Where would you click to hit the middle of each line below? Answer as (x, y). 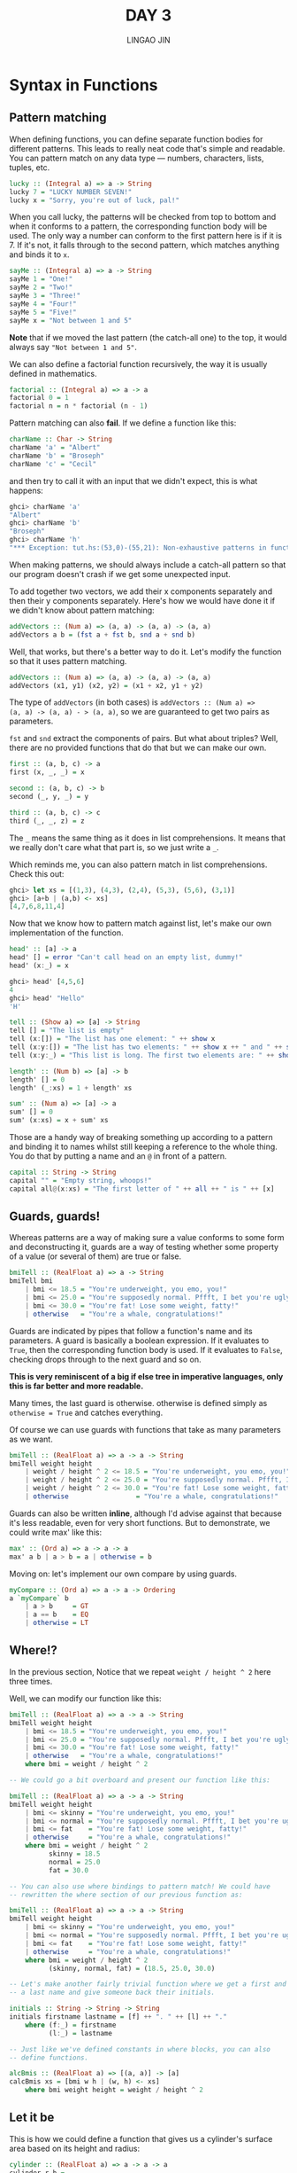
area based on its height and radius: (75, 2148)
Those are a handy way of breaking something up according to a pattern (141, 1137)
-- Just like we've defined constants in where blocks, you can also (140, 2049)
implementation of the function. (66, 933)
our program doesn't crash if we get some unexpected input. (120, 574)
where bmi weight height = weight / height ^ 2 (114, 2090)
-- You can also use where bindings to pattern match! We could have (140, 1886)
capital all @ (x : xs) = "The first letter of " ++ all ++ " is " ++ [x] (142, 1189)
